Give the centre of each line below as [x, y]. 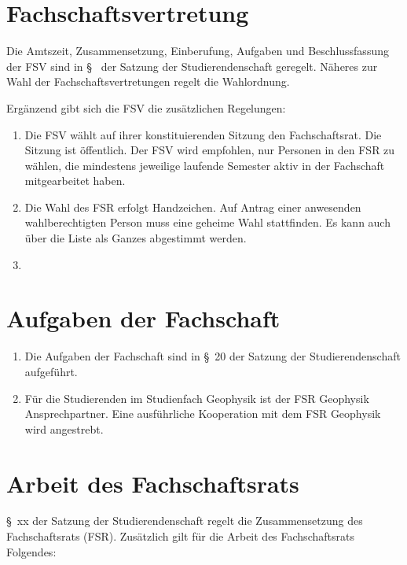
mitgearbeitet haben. [75, 181]
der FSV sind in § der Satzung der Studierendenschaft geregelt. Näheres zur [192, 66]
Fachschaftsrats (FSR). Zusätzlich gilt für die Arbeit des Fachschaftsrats [180, 536]
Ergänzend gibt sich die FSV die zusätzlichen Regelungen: [146, 107]
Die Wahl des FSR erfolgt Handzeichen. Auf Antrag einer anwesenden [193, 207]
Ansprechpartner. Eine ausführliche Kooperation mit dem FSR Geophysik [203, 414]
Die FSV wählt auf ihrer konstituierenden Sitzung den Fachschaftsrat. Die [203, 134]
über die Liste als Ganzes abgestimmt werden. [136, 238]
